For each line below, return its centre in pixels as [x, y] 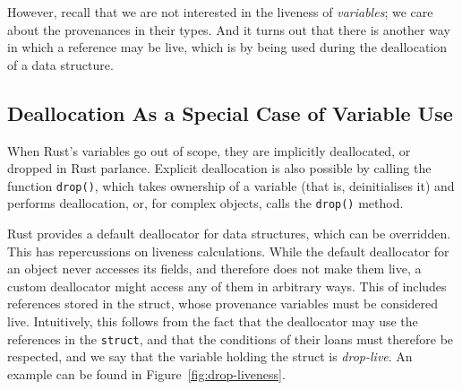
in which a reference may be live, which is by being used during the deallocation [227, 47]
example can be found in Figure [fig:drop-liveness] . [146, 373]
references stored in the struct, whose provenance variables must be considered [223, 303]
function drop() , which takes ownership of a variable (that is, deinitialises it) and [231, 185]
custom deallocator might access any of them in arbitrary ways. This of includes [227, 286]
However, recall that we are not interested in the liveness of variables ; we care [220, 12]
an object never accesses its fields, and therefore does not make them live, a [214, 269]
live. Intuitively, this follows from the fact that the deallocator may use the [213, 321]
